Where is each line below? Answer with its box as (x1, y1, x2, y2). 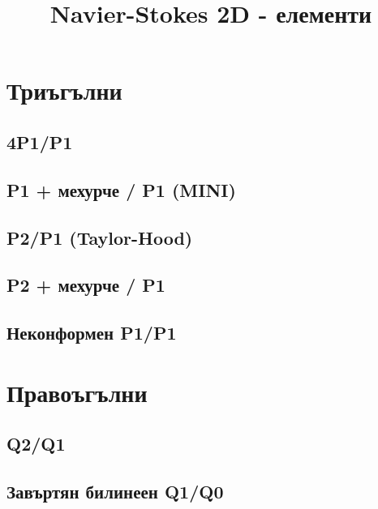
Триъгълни (6, 74, 122, 107)
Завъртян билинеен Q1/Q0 (6, 479, 224, 504)
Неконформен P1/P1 (6, 320, 177, 345)
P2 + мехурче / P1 (6, 272, 165, 297)
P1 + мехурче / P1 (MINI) (6, 177, 236, 202)
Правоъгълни (6, 375, 148, 408)
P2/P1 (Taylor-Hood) (6, 225, 193, 250)
